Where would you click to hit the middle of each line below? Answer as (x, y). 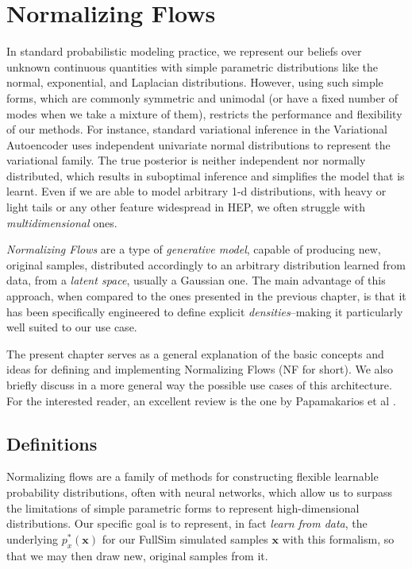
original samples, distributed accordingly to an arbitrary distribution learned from (206, 264)
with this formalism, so (338, 538)
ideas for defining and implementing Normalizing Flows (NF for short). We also (200, 369)
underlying (33, 538)
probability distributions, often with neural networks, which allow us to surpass (200, 492)
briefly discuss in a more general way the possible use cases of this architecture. (199, 385)
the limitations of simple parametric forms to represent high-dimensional (183, 507)
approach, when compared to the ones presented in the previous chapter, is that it (206, 296)
